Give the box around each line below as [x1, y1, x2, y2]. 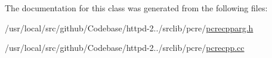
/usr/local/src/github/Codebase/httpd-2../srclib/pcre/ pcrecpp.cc [5, 41, 245, 54]
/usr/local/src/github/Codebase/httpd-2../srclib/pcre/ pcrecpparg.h [5, 21, 254, 34]
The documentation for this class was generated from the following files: [5, 2, 268, 14]
